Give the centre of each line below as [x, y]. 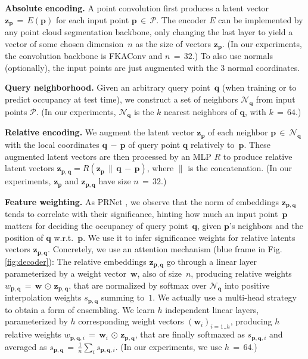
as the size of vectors [173, 43]
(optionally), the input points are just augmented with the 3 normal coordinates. [153, 67]
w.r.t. [64, 237]
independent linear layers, [212, 309]
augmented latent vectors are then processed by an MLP [108, 156]
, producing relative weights [241, 273]
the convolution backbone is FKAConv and [84, 56]
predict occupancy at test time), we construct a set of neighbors [122, 99]
